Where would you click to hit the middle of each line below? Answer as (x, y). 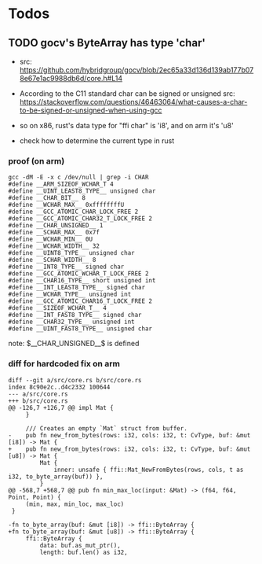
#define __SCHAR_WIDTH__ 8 (52, 260)
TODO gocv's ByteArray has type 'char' (107, 43)
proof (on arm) (36, 160)
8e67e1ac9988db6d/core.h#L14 (71, 78)
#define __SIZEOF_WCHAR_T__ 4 (58, 308)
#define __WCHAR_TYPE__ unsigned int (70, 295)
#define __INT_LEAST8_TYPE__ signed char (77, 288)
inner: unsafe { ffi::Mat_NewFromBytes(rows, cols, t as (149, 470)
